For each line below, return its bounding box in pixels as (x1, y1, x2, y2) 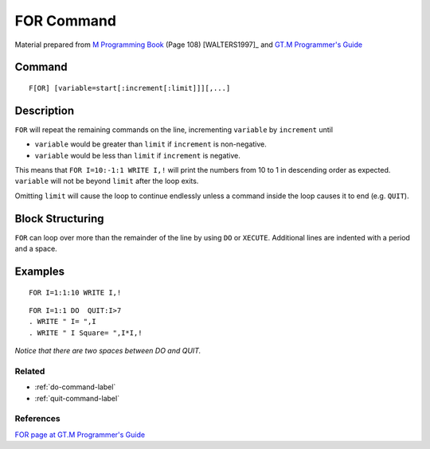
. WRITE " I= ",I (29, 317, 96, 326)
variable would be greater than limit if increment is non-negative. (34, 139, 267, 149)
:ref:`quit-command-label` (34, 393, 119, 403)
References (14, 413, 61, 424)
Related (14, 365, 45, 377)
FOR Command (14, 12, 117, 29)
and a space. (14, 244, 57, 254)
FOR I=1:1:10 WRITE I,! (29, 287, 122, 297)
